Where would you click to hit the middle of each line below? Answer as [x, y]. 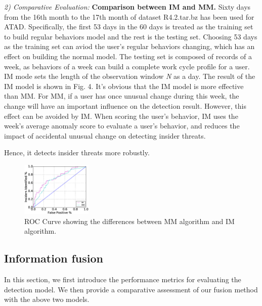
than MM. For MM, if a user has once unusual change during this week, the [122, 96]
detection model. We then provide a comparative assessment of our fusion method [131, 289]
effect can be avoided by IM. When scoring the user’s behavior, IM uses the [121, 116]
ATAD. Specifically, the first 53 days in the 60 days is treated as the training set [129, 27]
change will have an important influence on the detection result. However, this [125, 105]
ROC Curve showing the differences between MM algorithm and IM [129, 221]
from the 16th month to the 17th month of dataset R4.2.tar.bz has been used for [129, 16]
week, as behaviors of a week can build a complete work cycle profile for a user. [127, 66]
